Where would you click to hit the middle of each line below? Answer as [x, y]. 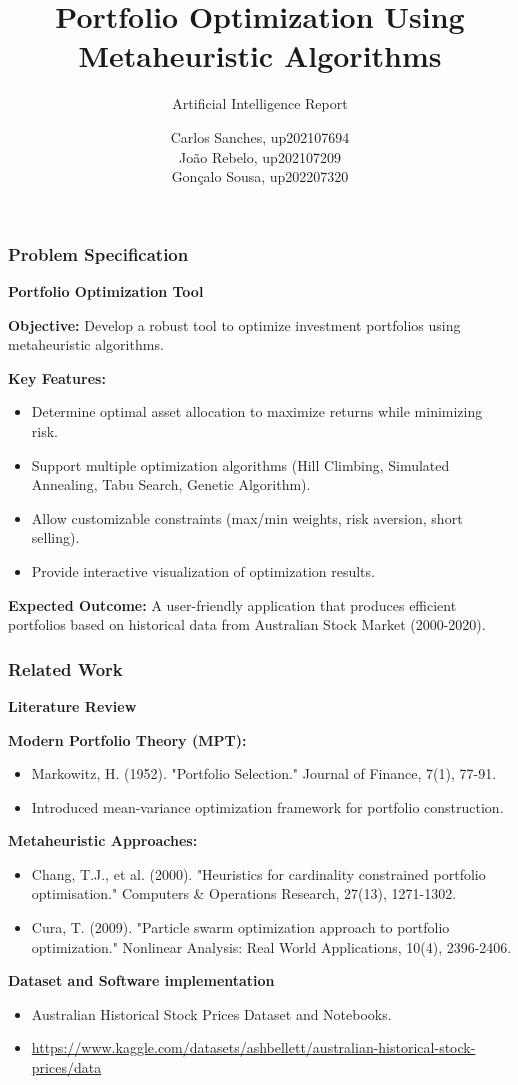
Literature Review [72, 705]
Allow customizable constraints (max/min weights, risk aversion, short [247, 517]
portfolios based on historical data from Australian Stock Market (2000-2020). [247, 624]
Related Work [65, 668]
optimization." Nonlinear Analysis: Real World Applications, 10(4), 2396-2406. [271, 946]
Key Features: [57, 377]
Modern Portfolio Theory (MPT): [127, 739]
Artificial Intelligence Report [260, 103]
